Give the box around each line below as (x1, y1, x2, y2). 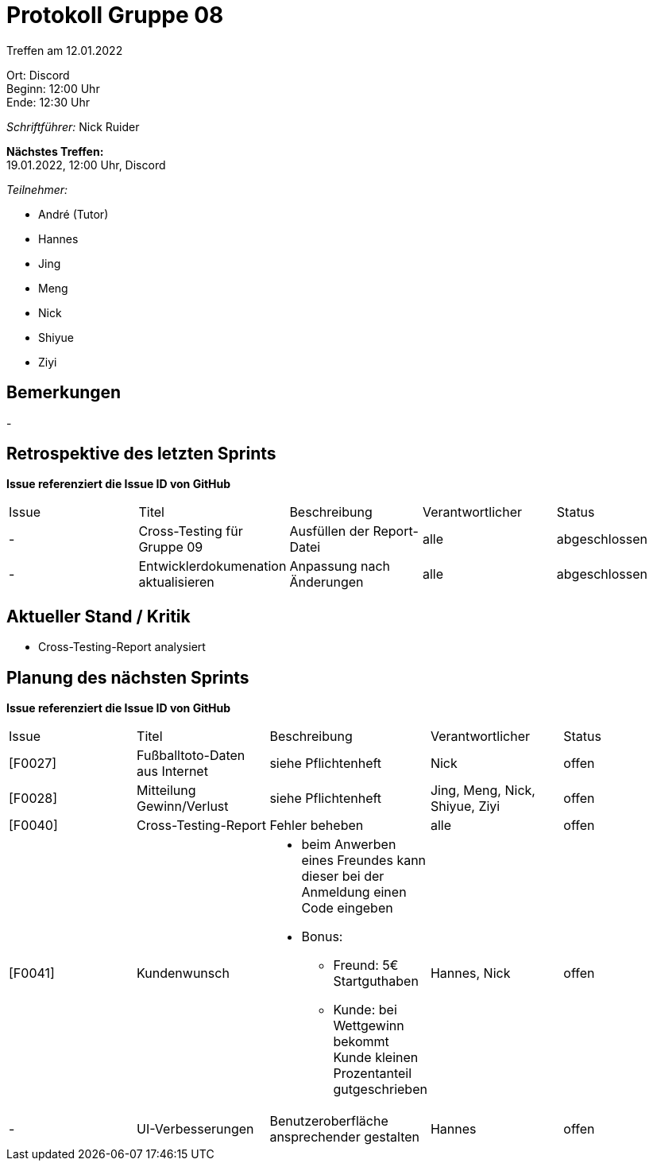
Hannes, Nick (430, 965, 511, 982)
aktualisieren (138, 574, 214, 591)
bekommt (333, 1033, 389, 1050)
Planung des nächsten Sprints (6, 667, 249, 688)
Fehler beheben (269, 817, 364, 834)
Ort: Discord (6, 68, 70, 82)
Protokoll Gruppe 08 (6, 2, 224, 29)
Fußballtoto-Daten (137, 747, 245, 764)
